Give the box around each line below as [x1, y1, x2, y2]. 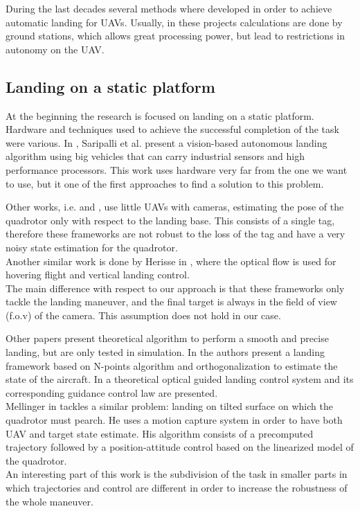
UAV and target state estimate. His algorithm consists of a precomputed [6, 426, 314, 440]
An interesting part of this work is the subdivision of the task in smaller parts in [6, 467, 348, 481]
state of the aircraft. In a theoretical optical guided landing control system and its [6, 372, 354, 386]
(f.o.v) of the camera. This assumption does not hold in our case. [6, 307, 281, 322]
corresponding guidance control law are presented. [6, 385, 218, 400]
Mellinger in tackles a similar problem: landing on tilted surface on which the [6, 399, 333, 413]
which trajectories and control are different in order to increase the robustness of [6, 481, 348, 495]
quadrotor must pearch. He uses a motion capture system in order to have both [6, 413, 343, 427]
